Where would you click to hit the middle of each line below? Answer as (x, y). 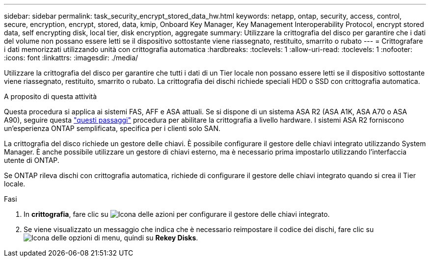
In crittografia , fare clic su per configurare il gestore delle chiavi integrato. (177, 214)
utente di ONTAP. (32, 160)
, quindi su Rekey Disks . (159, 238)
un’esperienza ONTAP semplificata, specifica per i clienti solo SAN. (112, 128)
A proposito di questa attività (51, 96)
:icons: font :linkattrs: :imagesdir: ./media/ (71, 58)
